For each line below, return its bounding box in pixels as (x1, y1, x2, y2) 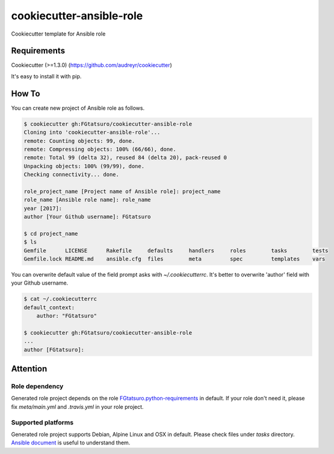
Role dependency (11, 382, 64, 391)
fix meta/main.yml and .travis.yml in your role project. (11, 403, 144, 410)
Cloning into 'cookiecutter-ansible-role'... (23, 129, 161, 136)
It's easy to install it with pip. (11, 72, 82, 80)
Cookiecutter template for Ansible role (11, 30, 106, 37)
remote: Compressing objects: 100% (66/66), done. (23, 145, 177, 153)
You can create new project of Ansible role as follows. (11, 104, 144, 112)
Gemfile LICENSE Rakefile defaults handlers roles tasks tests (23, 247, 329, 254)
